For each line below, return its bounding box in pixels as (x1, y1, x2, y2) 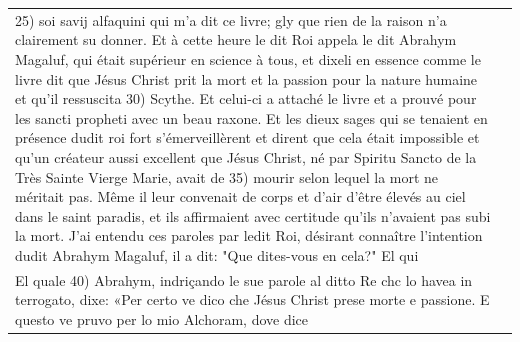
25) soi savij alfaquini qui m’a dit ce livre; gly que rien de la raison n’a (15, 9, 447, 30)
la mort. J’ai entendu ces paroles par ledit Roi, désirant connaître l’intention (15, 225, 483, 246)
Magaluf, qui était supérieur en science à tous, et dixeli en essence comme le (15, 48, 481, 69)
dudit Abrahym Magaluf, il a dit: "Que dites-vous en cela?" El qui (15, 244, 419, 265)
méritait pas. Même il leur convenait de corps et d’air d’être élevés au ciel (15, 186, 466, 207)
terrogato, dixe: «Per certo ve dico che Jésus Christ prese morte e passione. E (15, 289, 490, 310)
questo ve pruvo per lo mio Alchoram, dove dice (15, 308, 309, 329)
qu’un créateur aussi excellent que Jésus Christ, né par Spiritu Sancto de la (15, 146, 477, 167)
